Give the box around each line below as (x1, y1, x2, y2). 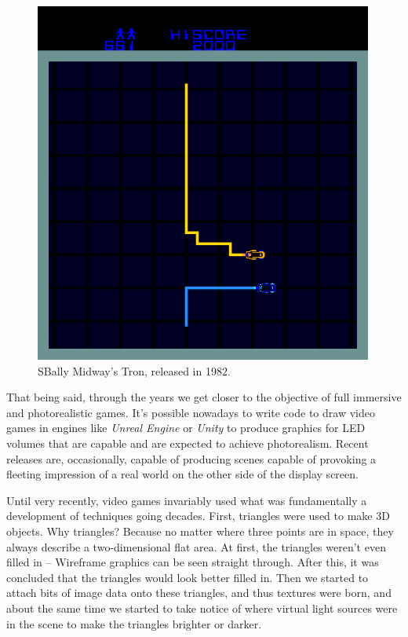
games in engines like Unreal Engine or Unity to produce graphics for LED (6, 419, 366, 436)
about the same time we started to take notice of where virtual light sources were (6, 599, 398, 616)
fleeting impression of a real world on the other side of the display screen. (6, 466, 359, 482)
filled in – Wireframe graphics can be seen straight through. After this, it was (6, 554, 379, 570)
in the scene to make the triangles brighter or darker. (6, 615, 262, 632)
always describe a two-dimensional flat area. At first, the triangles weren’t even (6, 538, 386, 555)
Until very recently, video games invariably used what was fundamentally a (6, 492, 367, 508)
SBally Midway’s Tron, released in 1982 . (38, 362, 231, 379)
